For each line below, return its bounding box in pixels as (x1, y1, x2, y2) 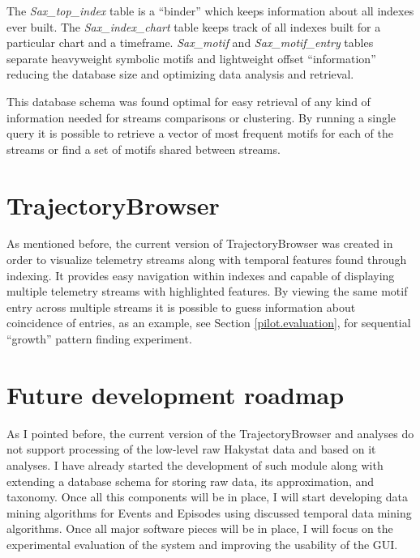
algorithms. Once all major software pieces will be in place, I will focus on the (6, 520, 393, 537)
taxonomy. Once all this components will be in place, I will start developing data (6, 488, 408, 505)
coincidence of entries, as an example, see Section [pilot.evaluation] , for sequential (6, 314, 411, 331)
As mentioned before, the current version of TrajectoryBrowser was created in (6, 235, 393, 252)
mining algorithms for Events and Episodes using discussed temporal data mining (6, 504, 412, 521)
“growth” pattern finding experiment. (6, 330, 192, 347)
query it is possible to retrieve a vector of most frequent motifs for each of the (6, 125, 393, 142)
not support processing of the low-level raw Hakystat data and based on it (6, 441, 376, 458)
